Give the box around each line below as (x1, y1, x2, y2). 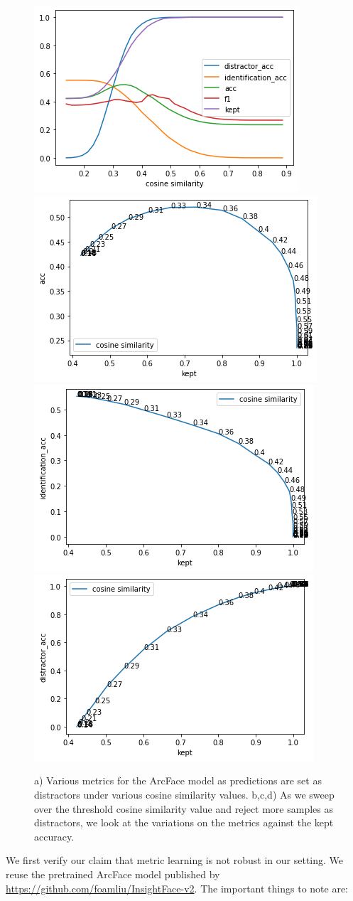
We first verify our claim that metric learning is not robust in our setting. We (6, 853, 344, 868)
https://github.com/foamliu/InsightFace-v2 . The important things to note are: (6, 880, 348, 895)
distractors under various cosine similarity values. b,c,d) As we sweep (34, 787, 335, 801)
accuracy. (34, 828, 75, 843)
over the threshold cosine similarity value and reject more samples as (34, 801, 333, 816)
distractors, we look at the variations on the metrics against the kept (34, 815, 334, 830)
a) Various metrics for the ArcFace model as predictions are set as (34, 773, 322, 788)
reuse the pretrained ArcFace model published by (6, 866, 220, 881)
